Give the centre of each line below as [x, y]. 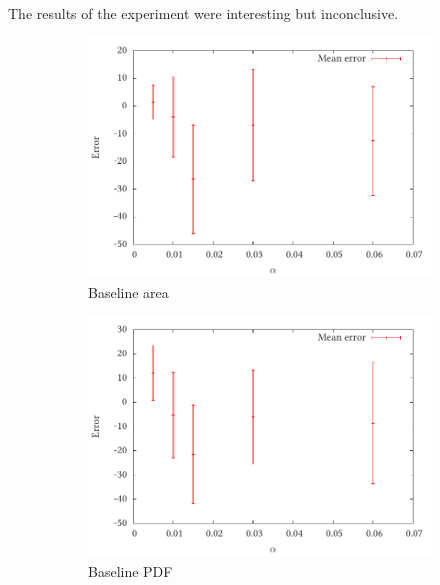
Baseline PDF [130, 570]
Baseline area [128, 291]
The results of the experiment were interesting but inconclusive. [203, 13]
